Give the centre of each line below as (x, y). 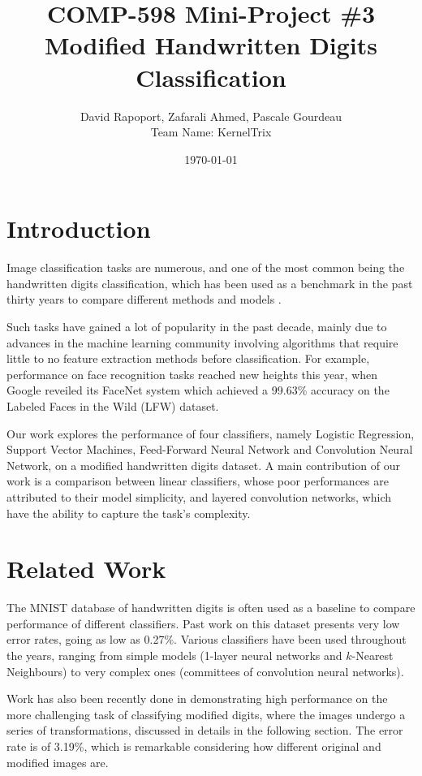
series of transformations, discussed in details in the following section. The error (205, 730)
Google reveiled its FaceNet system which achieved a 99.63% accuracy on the (198, 390)
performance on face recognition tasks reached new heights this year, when (192, 374)
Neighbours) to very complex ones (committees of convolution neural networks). (205, 671)
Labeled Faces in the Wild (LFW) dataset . (113, 405)
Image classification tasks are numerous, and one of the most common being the (206, 267)
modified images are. (58, 762)
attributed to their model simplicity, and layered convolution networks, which (199, 496)
